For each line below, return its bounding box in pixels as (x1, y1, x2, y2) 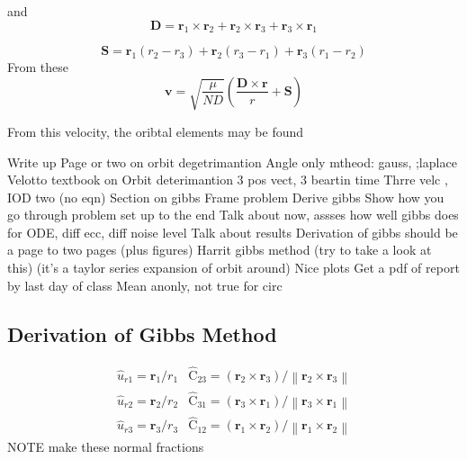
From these (7, 58, 68, 76)
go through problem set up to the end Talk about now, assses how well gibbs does (7, 205, 459, 224)
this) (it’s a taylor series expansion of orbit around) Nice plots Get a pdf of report (7, 258, 460, 277)
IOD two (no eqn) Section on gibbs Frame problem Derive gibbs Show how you (7, 187, 445, 206)
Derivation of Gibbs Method (7, 319, 277, 347)
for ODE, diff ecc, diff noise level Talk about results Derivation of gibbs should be (7, 222, 458, 241)
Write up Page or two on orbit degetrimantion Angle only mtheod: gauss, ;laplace (7, 152, 457, 171)
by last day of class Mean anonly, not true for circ (7, 275, 283, 294)
